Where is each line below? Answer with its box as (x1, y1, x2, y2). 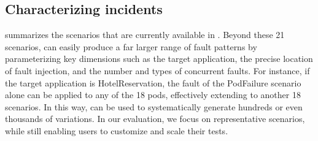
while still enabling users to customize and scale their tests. (5, 124, 228, 137)
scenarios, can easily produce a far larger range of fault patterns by (5, 40, 257, 53)
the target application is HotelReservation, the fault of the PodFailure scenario (5, 76, 301, 89)
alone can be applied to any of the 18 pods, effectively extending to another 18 (5, 88, 301, 101)
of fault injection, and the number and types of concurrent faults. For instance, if (5, 64, 310, 77)
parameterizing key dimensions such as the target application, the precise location (5, 52, 313, 65)
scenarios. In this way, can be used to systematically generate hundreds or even (5, 100, 303, 113)
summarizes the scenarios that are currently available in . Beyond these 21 (5, 28, 285, 41)
